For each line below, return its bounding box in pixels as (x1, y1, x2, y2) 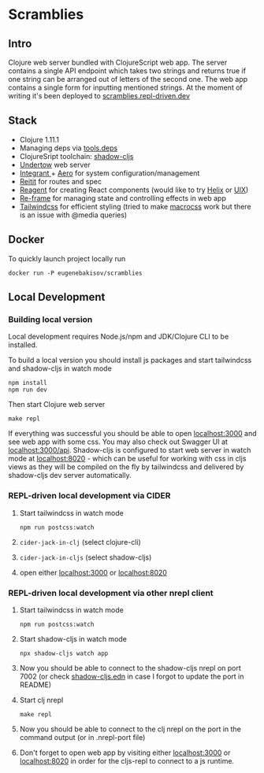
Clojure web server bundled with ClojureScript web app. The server (8, 57, 228, 67)
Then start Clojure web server (8, 400, 106, 409)
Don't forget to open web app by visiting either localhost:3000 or (19, 748, 231, 757)
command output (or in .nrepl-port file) (19, 732, 146, 742)
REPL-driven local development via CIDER (8, 490, 171, 501)
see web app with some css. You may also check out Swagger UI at (8, 437, 229, 446)
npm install (8, 379, 47, 387)
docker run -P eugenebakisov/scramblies (8, 269, 143, 277)
